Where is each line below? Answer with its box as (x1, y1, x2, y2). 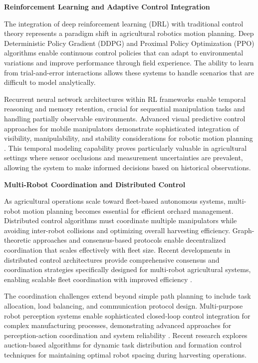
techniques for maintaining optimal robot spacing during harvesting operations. (4, 350, 247, 360)
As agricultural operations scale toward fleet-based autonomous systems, (4, 196, 226, 206)
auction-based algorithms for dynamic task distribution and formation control (4, 340, 242, 350)
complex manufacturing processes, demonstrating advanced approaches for (4, 320, 232, 331)
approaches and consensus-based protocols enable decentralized (33, 235, 226, 245)
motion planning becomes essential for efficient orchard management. (22, 205, 234, 216)
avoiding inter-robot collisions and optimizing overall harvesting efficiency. (4, 225, 231, 235)
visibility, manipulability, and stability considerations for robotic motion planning (4, 133, 253, 143)
